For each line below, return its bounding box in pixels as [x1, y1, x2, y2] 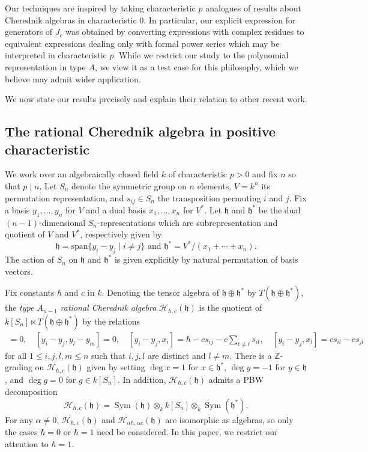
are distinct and [147, 349, 206, 361]
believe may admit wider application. [5, 72, 141, 85]
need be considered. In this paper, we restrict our [97, 426, 278, 438]
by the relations [82, 314, 140, 327]
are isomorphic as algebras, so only [165, 413, 294, 426]
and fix [252, 168, 278, 180]
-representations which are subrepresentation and [97, 216, 278, 228]
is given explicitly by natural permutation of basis [114, 253, 298, 266]
